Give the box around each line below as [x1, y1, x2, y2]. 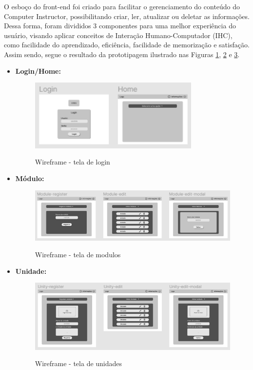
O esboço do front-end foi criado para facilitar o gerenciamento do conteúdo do [4, 1, 240, 11]
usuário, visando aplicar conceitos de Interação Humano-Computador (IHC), [4, 30, 233, 40]
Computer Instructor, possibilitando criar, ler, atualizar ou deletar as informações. [4, 11, 250, 21]
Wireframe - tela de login [35, 157, 110, 167]
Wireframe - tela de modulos [35, 249, 121, 259]
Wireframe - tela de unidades [35, 358, 122, 369]
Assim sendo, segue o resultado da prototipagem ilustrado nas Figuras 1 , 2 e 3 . [4, 49, 240, 59]
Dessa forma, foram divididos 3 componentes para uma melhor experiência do [4, 21, 236, 31]
